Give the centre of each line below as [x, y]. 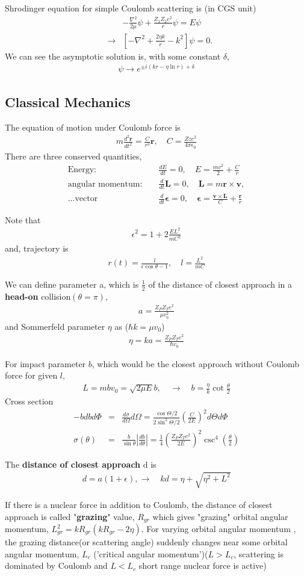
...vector [83, 199]
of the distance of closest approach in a [220, 284]
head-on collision [38, 296]
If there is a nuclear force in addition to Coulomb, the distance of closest [139, 504]
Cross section [29, 401]
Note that [23, 219]
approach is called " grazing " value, [70, 516]
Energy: [82, 170]
